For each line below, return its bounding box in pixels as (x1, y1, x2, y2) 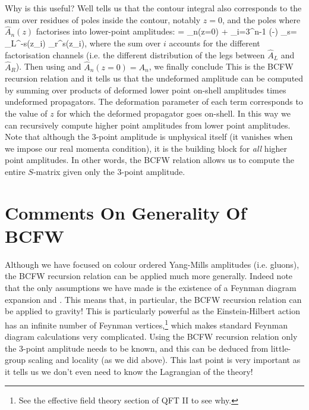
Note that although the (5, 130, 89, 143)
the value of (5, 107, 48, 119)
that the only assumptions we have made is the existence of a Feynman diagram (5, 281, 297, 294)
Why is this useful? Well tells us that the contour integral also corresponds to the (5, 2, 302, 14)
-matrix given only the (33, 165, 115, 177)
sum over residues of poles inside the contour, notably (5, 13, 201, 26)
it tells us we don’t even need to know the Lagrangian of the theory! (5, 365, 253, 377)
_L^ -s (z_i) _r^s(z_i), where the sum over (5, 37, 161, 49)
